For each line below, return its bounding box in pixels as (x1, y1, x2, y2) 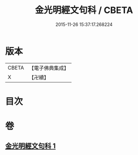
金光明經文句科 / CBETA (34, 4, 133, 16)
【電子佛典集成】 (28, 64, 69, 71)
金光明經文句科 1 (5, 142, 56, 150)
